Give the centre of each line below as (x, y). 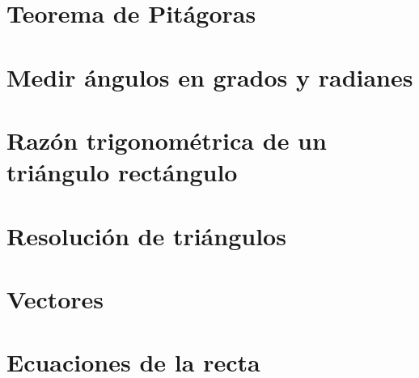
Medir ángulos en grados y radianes (210, 76)
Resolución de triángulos (146, 235)
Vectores (55, 298)
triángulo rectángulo (122, 172)
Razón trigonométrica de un (167, 140)
